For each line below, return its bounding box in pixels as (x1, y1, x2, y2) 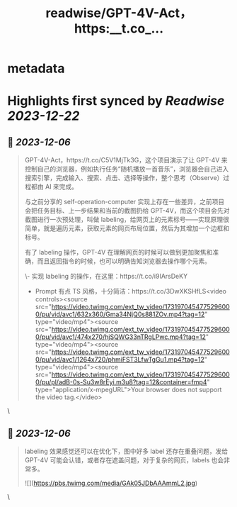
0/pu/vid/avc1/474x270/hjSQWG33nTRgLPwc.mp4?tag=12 (35, 333, 207, 341)
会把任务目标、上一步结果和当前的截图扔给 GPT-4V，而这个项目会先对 (24, 206, 230, 215)
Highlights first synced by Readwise (7, 93, 225, 109)
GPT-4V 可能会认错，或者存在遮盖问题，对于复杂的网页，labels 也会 (24, 456, 224, 464)
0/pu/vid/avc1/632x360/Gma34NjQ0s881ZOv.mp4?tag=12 (35, 310, 205, 318)
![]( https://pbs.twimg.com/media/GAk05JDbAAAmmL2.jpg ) (24, 479, 198, 487)
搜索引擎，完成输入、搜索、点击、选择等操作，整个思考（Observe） (24, 174, 224, 182)
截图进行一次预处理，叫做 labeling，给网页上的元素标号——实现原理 (24, 216, 224, 224)
